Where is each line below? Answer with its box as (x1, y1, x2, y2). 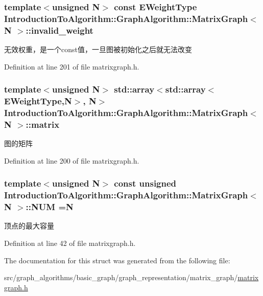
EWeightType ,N (4, 95, 72, 107)
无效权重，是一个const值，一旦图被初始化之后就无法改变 (4, 44, 192, 55)
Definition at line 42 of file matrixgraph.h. (4, 238, 136, 248)
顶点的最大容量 (4, 220, 54, 231)
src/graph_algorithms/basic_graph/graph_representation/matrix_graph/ (4, 272, 238, 283)
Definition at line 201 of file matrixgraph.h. (4, 61, 139, 72)
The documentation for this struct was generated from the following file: (4, 255, 230, 265)
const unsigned (114, 177, 177, 190)
